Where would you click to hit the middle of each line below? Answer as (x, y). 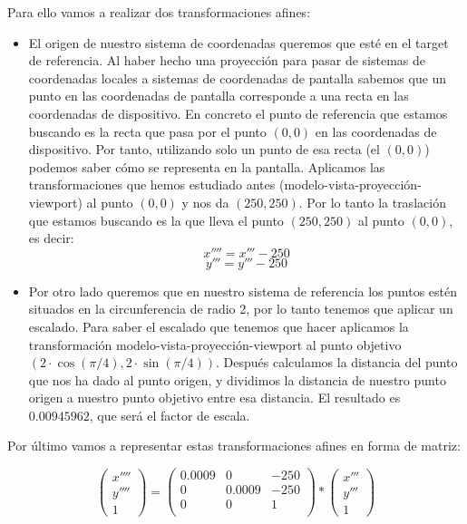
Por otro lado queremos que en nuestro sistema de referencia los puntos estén (243, 291)
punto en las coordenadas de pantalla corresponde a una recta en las (219, 96)
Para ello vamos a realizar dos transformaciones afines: (159, 12)
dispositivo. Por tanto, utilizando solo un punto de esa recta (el (204, 149)
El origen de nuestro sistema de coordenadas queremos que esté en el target (238, 42)
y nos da (205, 202)
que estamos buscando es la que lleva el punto (156, 220)
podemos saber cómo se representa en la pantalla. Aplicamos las (207, 166)
